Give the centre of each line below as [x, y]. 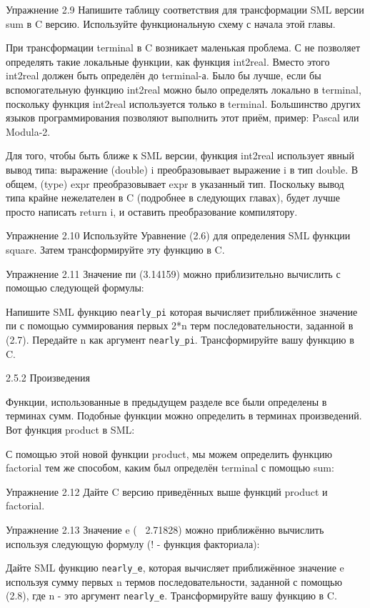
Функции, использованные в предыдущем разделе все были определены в [166, 401]
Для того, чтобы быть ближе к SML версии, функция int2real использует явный [180, 155]
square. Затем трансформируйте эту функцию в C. [115, 249]
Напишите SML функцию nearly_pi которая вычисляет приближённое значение [182, 311]
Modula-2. [28, 131]
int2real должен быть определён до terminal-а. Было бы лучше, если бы [164, 75]
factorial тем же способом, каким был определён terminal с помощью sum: [170, 468]
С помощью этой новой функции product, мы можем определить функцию [169, 453]
